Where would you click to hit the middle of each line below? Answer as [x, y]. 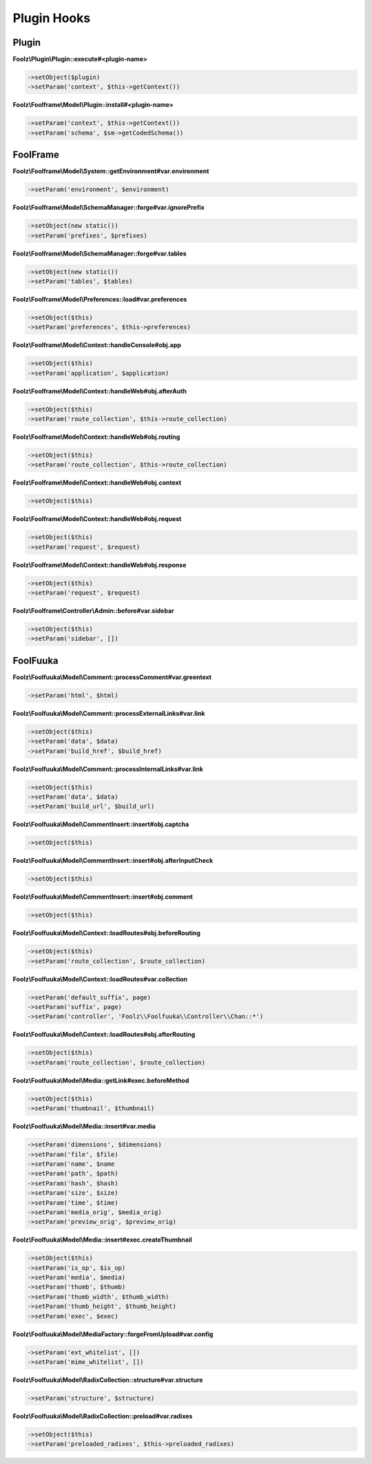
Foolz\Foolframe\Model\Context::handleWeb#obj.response [100, 565]
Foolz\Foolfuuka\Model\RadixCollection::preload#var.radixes [103, 1416]
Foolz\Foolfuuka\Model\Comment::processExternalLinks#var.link [109, 713]
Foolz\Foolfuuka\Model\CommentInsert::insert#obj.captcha [101, 824]
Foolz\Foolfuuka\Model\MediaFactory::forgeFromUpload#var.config [113, 1334]
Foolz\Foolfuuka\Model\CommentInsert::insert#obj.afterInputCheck [113, 861]
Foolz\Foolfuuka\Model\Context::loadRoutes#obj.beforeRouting [107, 933]
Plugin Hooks [52, 18]
